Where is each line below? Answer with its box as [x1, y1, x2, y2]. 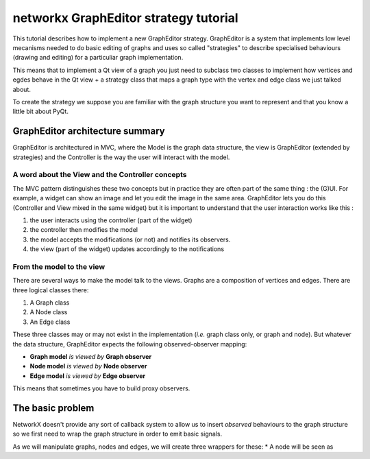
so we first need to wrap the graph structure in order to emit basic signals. [12, 429, 223, 438]
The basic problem [12, 402, 95, 414]
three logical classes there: [12, 285, 89, 294]
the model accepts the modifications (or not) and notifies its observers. [29, 235, 231, 244]
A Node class [29, 308, 68, 316]
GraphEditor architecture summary [12, 126, 165, 137]
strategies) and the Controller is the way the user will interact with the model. [12, 153, 230, 161]
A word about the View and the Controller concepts [12, 170, 187, 180]
